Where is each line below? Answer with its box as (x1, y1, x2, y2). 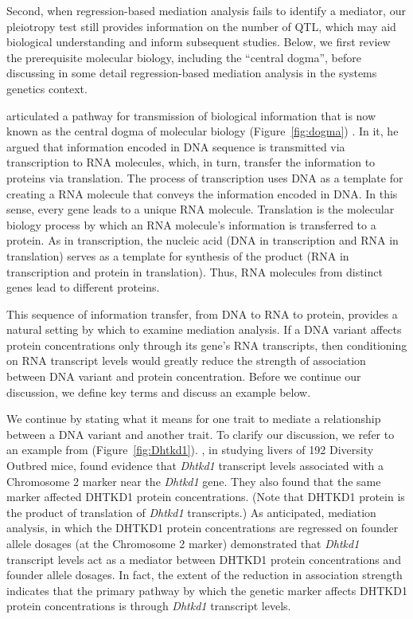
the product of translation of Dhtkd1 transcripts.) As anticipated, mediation (6, 503, 376, 520)
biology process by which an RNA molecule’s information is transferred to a (6, 216, 376, 233)
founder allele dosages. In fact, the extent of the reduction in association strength (6, 566, 403, 583)
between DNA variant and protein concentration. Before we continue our (6, 368, 361, 385)
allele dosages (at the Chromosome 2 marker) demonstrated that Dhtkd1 (6, 535, 360, 551)
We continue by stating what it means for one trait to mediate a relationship (6, 410, 381, 427)
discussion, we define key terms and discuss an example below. (6, 383, 311, 400)
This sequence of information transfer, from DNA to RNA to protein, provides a (6, 305, 398, 322)
